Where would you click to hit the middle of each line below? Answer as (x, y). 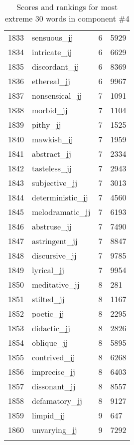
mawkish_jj (53, 139)
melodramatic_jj (61, 212)
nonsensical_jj (57, 95)
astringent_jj (55, 241)
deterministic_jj (60, 197)
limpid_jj (49, 415)
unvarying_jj (55, 430)
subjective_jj (55, 183)
